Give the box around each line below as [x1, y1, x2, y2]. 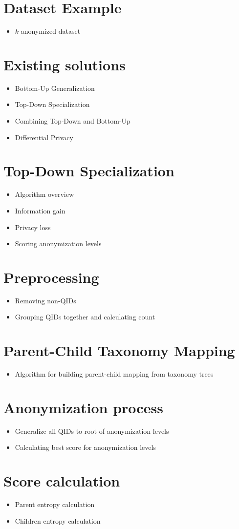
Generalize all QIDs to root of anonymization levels [15, 425, 169, 436]
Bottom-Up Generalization [15, 83, 95, 93]
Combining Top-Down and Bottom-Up [15, 116, 130, 126]
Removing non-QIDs [15, 295, 76, 305]
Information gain [15, 205, 65, 215]
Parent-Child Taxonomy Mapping [3, 340, 235, 360]
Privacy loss [15, 222, 51, 232]
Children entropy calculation [15, 515, 101, 526]
